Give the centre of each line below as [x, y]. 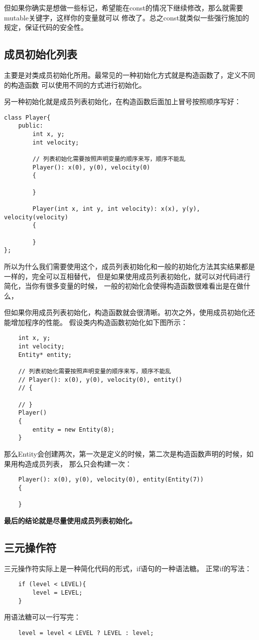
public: [31, 126]
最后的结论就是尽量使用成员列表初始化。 [70, 520]
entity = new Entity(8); [73, 429]
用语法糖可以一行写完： [42, 617]
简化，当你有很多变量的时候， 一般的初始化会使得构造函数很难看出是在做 [124, 286]
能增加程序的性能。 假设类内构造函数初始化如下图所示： [96, 322]
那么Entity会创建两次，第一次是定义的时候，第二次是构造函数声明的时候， [125, 454]
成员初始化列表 [41, 54]
